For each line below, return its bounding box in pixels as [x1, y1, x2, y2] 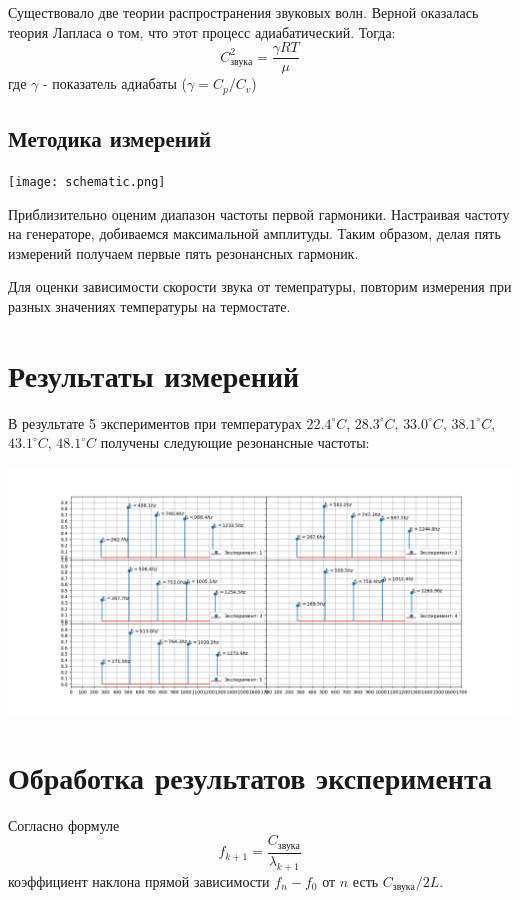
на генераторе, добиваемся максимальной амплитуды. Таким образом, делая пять [8, 223, 501, 244]
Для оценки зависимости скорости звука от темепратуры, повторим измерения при [8, 276, 512, 297]
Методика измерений [8, 123, 212, 154]
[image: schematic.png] [8, 174, 166, 189]
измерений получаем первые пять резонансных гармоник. [8, 242, 359, 263]
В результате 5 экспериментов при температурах [8, 412, 302, 433]
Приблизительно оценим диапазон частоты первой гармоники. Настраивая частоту [8, 203, 510, 224]
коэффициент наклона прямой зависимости [8, 870, 270, 891]
